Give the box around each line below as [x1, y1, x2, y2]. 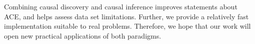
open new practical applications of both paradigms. [4, 30, 161, 41]
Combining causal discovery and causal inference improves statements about [4, 1, 237, 11]
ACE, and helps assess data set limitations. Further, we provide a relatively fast [4, 11, 249, 21]
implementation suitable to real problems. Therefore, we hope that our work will [4, 21, 251, 31]
